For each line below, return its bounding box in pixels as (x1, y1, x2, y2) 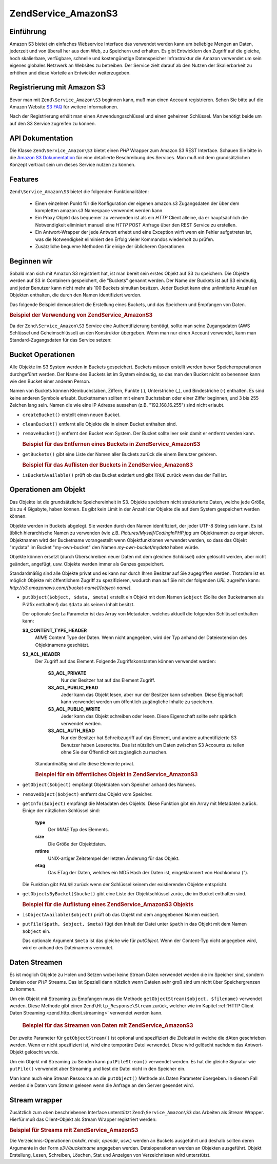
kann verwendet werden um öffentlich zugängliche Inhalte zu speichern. (61, 699, 214, 705)
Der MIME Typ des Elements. (48, 827, 110, 833)
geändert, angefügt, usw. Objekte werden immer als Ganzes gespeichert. (9, 560, 165, 567)
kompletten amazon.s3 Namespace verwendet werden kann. (35, 208, 164, 214)
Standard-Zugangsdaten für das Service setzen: (9, 337, 112, 343)
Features (9, 175, 38, 184)
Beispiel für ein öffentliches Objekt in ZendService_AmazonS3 (35, 771, 198, 778)
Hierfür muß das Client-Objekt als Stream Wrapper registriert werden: (9, 1116, 157, 1122)
